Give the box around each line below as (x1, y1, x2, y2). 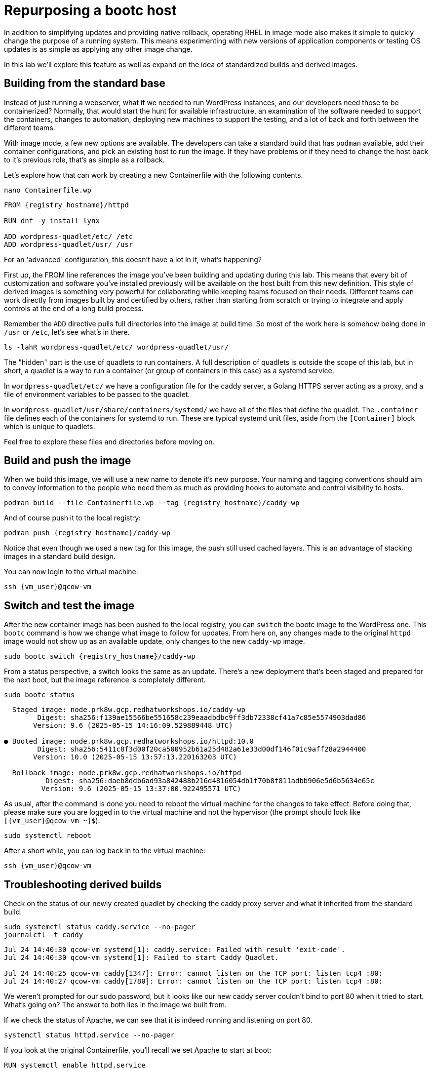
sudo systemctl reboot (4, 832, 92, 840)
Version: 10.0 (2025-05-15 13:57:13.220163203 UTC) (33, 753, 237, 761)
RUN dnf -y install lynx (4, 216, 100, 225)
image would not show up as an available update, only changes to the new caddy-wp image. (4, 637, 305, 646)
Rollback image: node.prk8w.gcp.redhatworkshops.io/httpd (12, 769, 241, 777)
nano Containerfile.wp (4, 186, 92, 194)
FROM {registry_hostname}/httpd (4, 200, 129, 209)
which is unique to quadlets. (4, 422, 95, 431)
